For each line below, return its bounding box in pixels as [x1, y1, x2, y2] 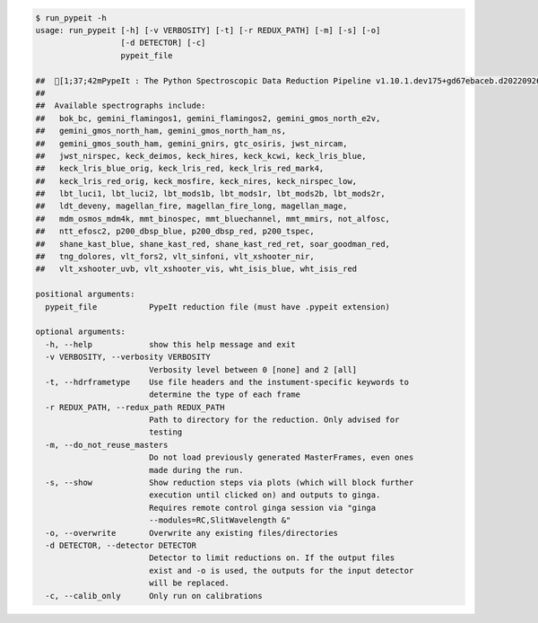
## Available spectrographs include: [35, 101, 206, 111]
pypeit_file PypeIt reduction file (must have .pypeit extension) [45, 302, 390, 311]
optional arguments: [35, 327, 126, 337]
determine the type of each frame [148, 390, 300, 399]
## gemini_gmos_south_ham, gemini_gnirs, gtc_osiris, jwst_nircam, [35, 138, 348, 148]
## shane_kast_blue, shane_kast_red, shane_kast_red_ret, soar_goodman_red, [35, 239, 390, 249]
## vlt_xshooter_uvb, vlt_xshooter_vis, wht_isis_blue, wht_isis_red [35, 264, 358, 274]
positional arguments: [35, 289, 135, 300]
